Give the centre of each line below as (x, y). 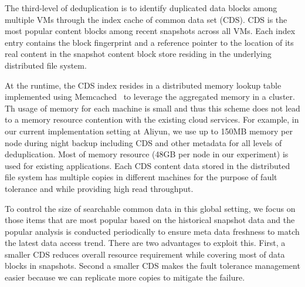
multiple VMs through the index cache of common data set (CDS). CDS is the (146, 19)
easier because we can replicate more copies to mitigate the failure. (125, 277)
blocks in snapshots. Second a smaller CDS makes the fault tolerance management (152, 266)
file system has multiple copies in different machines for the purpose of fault (141, 177)
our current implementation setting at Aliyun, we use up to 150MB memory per (149, 131)
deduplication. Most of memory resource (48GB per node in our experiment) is (147, 154)
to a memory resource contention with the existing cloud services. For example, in (152, 119)
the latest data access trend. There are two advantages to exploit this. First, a (145, 243)
